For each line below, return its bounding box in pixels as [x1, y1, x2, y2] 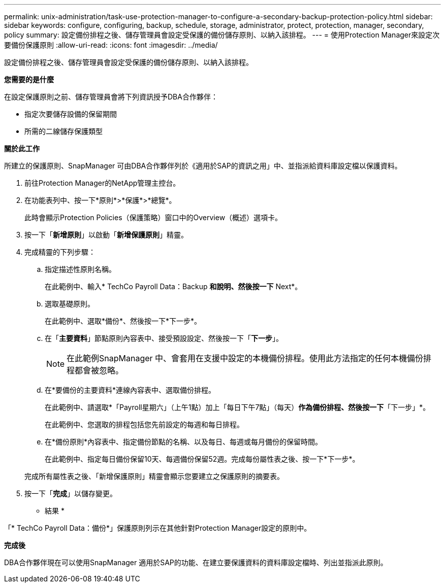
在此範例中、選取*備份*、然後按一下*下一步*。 [45, 317, 202, 325]
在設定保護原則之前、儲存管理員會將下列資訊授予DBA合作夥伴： [4, 92, 218, 101]
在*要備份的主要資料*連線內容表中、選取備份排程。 [45, 386, 216, 394]
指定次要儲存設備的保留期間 [24, 110, 117, 118]
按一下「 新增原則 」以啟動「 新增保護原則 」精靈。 [24, 230, 188, 239]
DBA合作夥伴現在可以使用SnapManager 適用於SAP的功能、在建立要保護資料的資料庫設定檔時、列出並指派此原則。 [4, 558, 388, 567]
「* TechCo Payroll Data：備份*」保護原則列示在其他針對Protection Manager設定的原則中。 [4, 524, 311, 532]
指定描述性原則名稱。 [45, 265, 116, 273]
